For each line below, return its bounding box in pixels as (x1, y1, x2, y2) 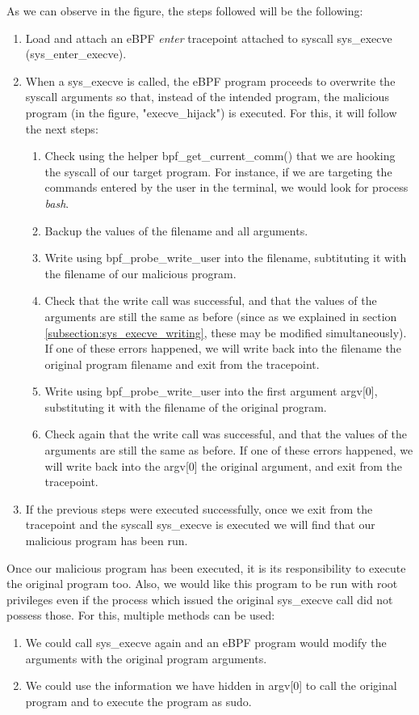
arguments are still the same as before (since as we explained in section (44, 307, 397, 324)
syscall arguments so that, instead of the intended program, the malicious (25, 88, 389, 105)
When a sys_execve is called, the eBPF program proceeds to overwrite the (25, 72, 396, 89)
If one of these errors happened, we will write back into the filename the (44, 340, 401, 357)
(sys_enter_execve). (25, 45, 127, 62)
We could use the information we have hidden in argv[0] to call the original (25, 677, 397, 694)
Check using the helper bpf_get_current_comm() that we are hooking (44, 147, 396, 164)
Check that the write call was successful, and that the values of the (44, 292, 377, 309)
